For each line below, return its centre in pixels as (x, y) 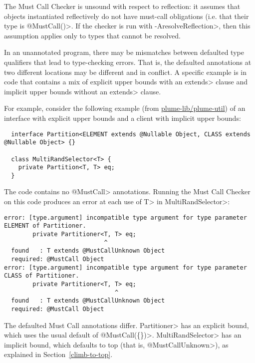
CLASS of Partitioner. (42, 276)
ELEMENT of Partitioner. (45, 226)
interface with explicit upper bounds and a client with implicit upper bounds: (123, 118)
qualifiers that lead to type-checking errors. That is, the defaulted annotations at (128, 62)
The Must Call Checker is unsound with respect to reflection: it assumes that (122, 6)
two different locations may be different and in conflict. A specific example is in (125, 72)
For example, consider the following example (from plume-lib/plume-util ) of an (125, 108)
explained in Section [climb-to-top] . (58, 354)
